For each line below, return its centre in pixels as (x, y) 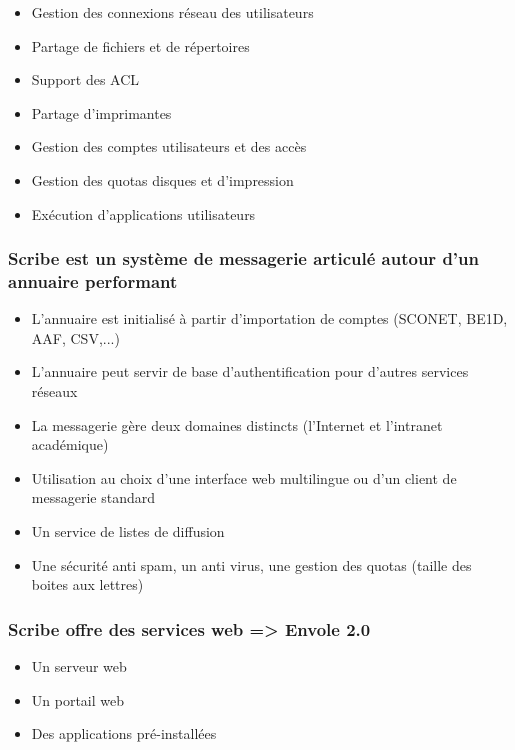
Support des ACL (85, 79)
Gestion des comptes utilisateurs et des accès (169, 146)
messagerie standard (93, 497)
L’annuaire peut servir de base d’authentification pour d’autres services (250, 371)
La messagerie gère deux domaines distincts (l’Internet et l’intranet (237, 424)
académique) (70, 444)
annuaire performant (93, 281)
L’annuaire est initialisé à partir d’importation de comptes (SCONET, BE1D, (269, 318)
